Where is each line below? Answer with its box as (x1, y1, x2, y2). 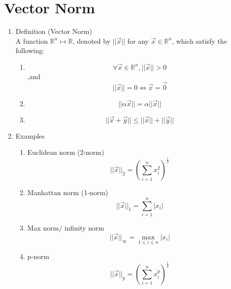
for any (127, 35, 149, 46)
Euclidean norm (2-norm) (27, 147, 104, 157)
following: (15, 45, 45, 56)
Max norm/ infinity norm (27, 222, 104, 232)
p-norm (27, 251, 49, 261)
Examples (15, 130, 45, 141)
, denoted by (72, 35, 111, 46)
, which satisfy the (172, 35, 227, 46)
